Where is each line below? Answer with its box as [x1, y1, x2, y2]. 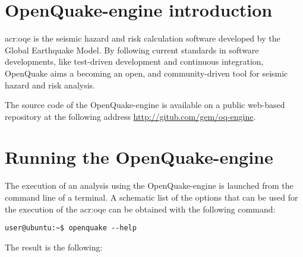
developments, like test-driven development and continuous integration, [5, 55, 264, 68]
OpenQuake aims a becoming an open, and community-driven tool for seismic [5, 66, 288, 79]
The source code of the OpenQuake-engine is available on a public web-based [5, 99, 285, 111]
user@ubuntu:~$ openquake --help [5, 224, 137, 233]
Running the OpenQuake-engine [5, 145, 273, 169]
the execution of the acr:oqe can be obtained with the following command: [5, 202, 276, 215]
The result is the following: [5, 240, 103, 253]
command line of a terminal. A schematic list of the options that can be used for [5, 191, 298, 203]
